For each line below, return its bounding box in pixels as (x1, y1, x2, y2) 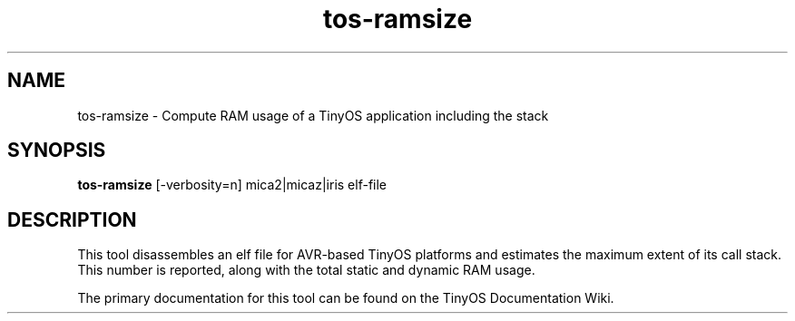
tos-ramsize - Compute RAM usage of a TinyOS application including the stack (77, 107, 549, 123)
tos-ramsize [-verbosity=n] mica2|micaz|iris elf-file (77, 177, 388, 193)
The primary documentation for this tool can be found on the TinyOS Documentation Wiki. (77, 290, 614, 306)
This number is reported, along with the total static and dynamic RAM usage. (77, 262, 535, 278)
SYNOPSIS (7, 139, 106, 162)
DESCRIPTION (7, 208, 137, 231)
